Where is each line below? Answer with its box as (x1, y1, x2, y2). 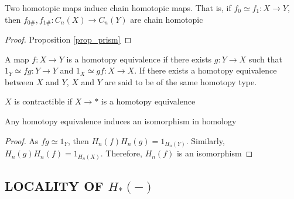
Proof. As (5, 134, 39, 146)
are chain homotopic (130, 13, 203, 25)
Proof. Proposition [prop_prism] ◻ (5, 33, 132, 46)
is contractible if (14, 95, 73, 107)
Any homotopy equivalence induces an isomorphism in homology (5, 115, 237, 127)
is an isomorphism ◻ (176, 147, 253, 159)
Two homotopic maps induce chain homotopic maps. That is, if (5, 2, 231, 13)
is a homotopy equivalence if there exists (66, 53, 212, 65)
